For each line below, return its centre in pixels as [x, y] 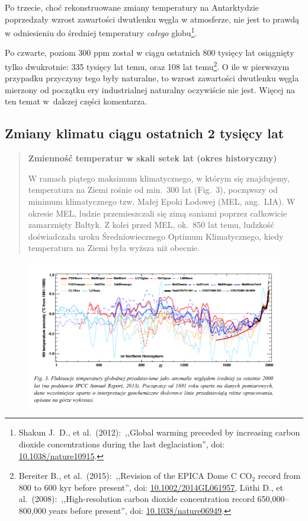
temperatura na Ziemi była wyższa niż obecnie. [114, 248]
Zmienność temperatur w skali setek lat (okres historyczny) [153, 158]
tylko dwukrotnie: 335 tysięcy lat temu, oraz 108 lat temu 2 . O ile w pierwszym [147, 66]
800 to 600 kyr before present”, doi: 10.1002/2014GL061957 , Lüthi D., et [151, 487]
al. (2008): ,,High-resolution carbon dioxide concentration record [137, 499]
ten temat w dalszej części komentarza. [76, 101]
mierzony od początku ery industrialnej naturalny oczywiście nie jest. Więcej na [150, 89]
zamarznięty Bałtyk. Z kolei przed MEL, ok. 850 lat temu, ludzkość [151, 225]
